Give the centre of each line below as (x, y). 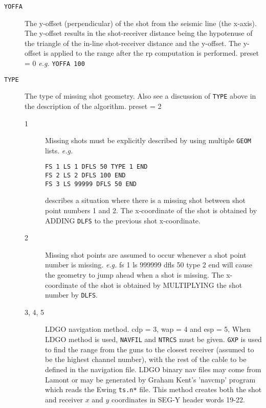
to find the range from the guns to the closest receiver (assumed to (150, 349)
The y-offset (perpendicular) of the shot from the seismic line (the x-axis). (141, 23)
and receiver (64, 399)
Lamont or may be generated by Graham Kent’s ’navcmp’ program (150, 379)
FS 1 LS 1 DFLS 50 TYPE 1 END (96, 167)
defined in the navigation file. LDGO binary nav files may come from (153, 369)
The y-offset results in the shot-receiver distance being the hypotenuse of (139, 33)
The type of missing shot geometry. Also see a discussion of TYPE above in (140, 96)
